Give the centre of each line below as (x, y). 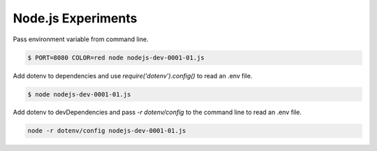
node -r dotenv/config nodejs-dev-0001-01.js (107, 131)
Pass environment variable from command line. (81, 39)
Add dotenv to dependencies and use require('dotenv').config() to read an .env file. (133, 75)
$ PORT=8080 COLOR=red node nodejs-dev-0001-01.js (116, 57)
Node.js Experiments (75, 18)
